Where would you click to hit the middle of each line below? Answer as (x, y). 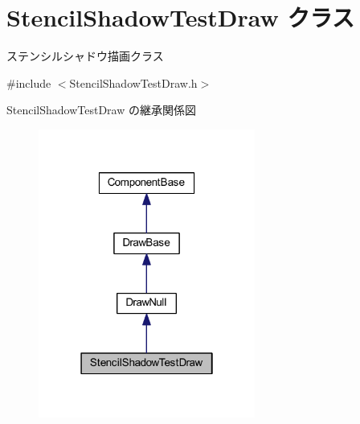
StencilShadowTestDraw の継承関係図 (101, 110)
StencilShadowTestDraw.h (133, 82)
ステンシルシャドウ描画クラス (85, 56)
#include (29, 82)
